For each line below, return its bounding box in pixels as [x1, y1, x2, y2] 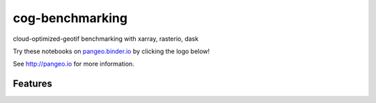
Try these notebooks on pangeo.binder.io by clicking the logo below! [13, 47, 210, 55]
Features [13, 78, 52, 90]
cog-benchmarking [13, 10, 128, 26]
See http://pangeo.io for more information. [13, 59, 135, 68]
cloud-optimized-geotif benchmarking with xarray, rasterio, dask [13, 35, 198, 43]
